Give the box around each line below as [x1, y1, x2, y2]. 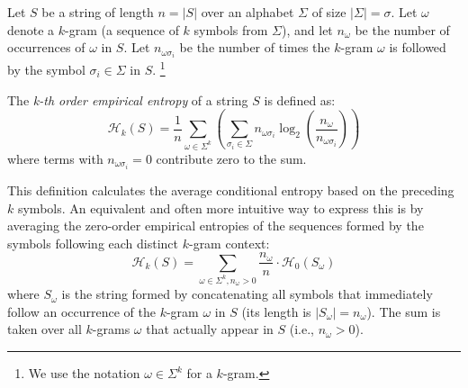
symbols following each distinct [7, 233, 179, 252]
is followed [389, 38, 446, 57]
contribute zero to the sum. [156, 149, 307, 168]
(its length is [241, 302, 311, 320]
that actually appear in [146, 320, 274, 338]
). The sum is [366, 302, 441, 320]
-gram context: [188, 233, 270, 252]
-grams [92, 320, 130, 338]
